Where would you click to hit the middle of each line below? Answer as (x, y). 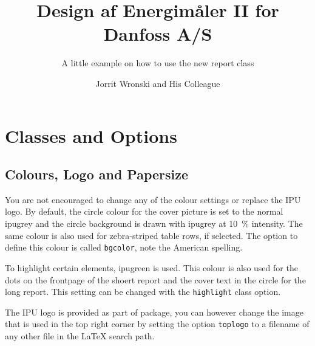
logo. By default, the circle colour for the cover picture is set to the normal (144, 211)
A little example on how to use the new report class (158, 63)
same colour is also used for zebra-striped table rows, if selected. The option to (151, 235)
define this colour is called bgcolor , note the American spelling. (124, 247)
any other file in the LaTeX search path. (80, 336)
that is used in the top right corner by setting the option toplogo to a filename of (157, 324)
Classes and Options (91, 135)
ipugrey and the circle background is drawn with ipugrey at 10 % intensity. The (154, 223)
